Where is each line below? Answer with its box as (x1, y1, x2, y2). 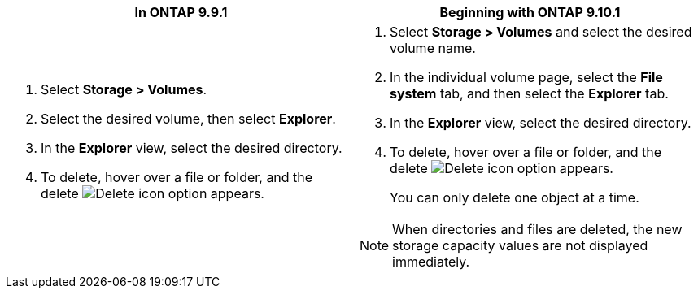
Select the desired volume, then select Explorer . (41, 111, 336, 127)
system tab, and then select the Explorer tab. (390, 85, 669, 102)
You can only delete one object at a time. (390, 189, 639, 206)
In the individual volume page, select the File (390, 69, 663, 85)
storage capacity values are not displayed (392, 237, 648, 254)
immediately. (392, 254, 470, 270)
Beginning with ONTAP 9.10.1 (439, 4, 621, 20)
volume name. (390, 40, 476, 56)
